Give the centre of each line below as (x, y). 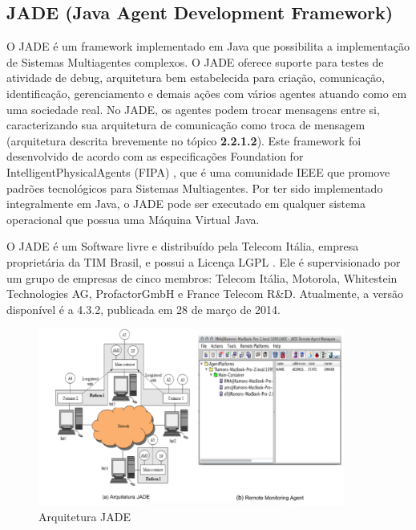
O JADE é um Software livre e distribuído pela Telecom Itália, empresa (183, 246)
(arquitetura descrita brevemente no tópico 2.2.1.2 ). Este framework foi (184, 140)
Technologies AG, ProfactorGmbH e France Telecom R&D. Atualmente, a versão (205, 294)
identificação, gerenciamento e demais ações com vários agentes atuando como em (207, 93)
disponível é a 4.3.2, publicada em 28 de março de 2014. (143, 309)
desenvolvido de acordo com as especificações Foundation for (155, 156)
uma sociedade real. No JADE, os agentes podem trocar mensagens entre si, (193, 109)
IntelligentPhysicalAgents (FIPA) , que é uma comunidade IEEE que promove (198, 171)
